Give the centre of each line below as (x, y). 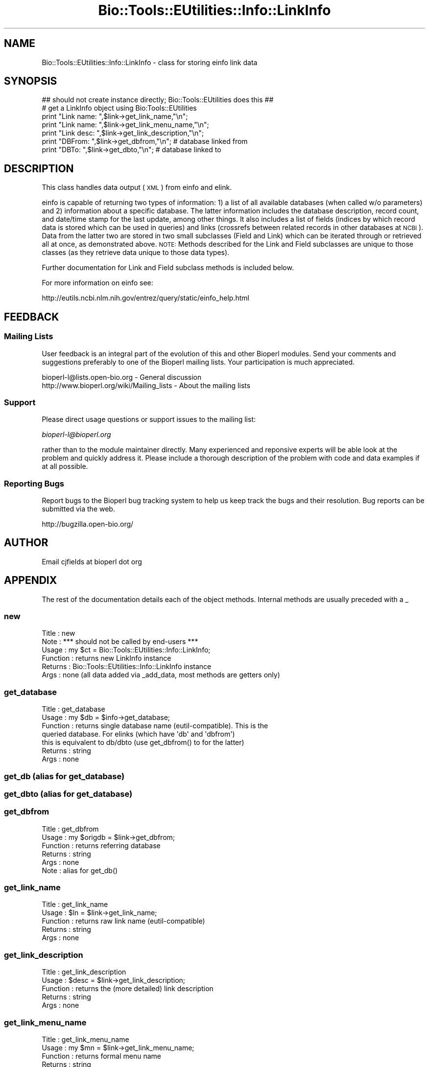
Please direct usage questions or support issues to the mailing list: (149, 419)
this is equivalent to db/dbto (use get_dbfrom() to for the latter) (143, 742)
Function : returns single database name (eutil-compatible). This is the (155, 726)
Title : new (59, 633)
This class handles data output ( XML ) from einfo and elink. (137, 187)
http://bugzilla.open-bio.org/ (88, 524)
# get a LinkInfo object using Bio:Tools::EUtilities (119, 108)
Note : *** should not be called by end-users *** (120, 642)
